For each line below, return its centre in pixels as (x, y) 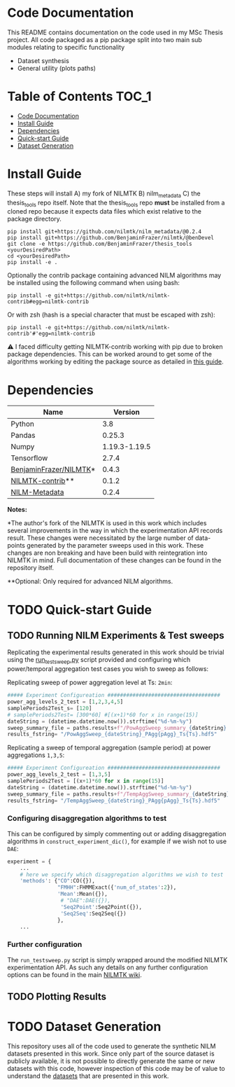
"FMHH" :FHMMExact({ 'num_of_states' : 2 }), (117, 887)
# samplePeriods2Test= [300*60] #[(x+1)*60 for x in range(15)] (103, 715)
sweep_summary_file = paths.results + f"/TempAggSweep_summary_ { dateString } (119, 794)
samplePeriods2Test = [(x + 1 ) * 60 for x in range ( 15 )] (86, 781)
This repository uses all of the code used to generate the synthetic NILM (112, 1046)
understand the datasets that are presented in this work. (88, 1076)
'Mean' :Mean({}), (83, 894)
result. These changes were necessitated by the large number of (100, 538)
